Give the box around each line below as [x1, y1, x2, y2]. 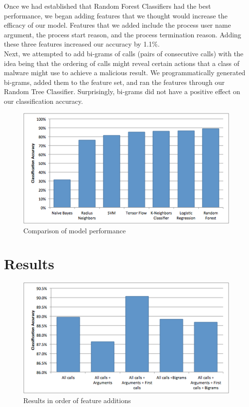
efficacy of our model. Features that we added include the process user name [4, 20, 231, 30]
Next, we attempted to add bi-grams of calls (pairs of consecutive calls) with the [4, 48, 244, 58]
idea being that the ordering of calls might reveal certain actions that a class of [4, 58, 240, 68]
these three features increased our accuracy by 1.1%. [4, 39, 160, 49]
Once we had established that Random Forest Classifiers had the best [4, 1, 211, 11]
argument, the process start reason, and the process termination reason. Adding [4, 29, 241, 39]
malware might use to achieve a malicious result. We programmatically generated [4, 67, 246, 78]
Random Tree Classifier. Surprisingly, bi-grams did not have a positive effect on [4, 86, 240, 97]
